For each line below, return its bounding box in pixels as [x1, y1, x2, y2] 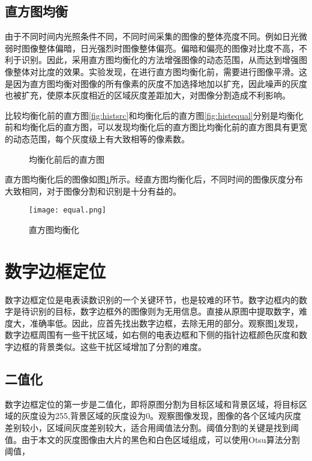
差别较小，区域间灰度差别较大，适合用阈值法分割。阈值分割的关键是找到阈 [5, 421, 299, 434]
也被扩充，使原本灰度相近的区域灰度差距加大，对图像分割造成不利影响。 [5, 89, 290, 101]
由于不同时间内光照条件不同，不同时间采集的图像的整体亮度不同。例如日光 [5, 30, 299, 43]
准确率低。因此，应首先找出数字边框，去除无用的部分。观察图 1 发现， [29, 316, 303, 329]
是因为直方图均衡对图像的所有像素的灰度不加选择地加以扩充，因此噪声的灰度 [5, 77, 307, 89]
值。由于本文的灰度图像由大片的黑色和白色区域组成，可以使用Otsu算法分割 [5, 433, 300, 445]
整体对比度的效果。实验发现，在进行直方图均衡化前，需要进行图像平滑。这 [13, 65, 307, 77]
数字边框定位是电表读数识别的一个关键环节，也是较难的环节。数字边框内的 [5, 293, 299, 306]
